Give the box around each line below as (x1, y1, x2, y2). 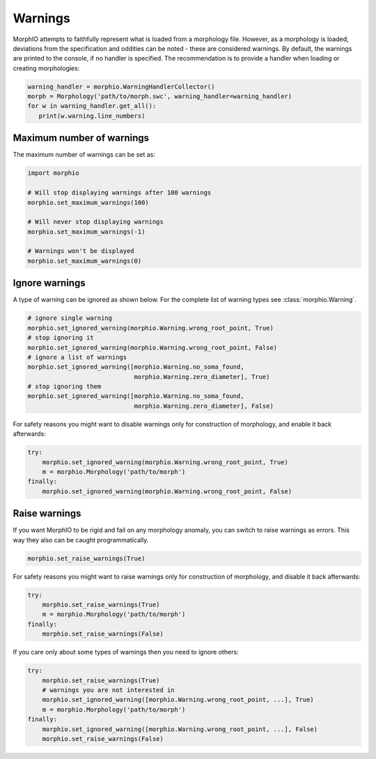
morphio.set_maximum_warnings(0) (27, 256, 142, 265)
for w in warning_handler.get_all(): (27, 102, 157, 110)
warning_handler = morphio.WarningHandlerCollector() (27, 82, 215, 91)
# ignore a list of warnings (27, 353, 127, 361)
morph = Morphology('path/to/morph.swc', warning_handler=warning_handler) (27, 93, 292, 100)
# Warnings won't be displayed (27, 247, 135, 255)
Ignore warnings (13, 277, 86, 289)
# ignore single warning (27, 314, 113, 322)
